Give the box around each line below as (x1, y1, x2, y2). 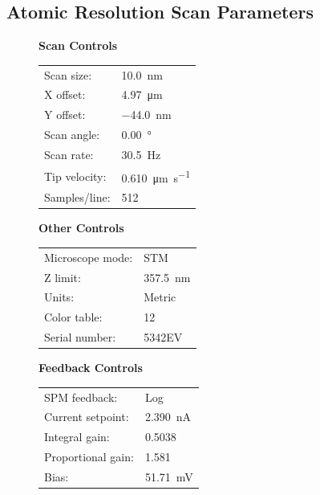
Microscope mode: (44, 248, 133, 265)
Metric (144, 288, 176, 305)
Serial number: (44, 329, 116, 346)
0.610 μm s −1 (121, 166, 191, 186)
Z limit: (44, 268, 81, 285)
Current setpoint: (44, 408, 129, 425)
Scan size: (44, 66, 92, 83)
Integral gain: (44, 428, 110, 445)
